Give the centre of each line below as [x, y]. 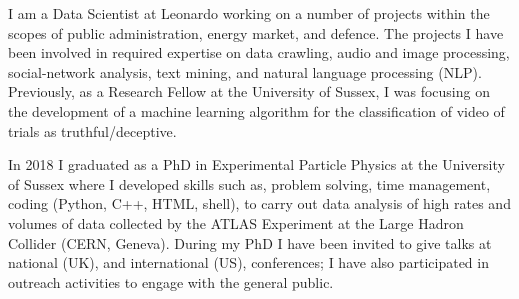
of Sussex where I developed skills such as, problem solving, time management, [249, 183]
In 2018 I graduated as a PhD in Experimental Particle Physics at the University [256, 164]
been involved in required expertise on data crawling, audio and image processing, [259, 52]
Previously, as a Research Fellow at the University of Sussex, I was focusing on [249, 91]
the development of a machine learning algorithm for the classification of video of [256, 110]
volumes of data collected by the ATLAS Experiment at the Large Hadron [236, 222]
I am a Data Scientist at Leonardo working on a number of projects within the [249, 13]
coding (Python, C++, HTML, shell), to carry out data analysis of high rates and [259, 203]
